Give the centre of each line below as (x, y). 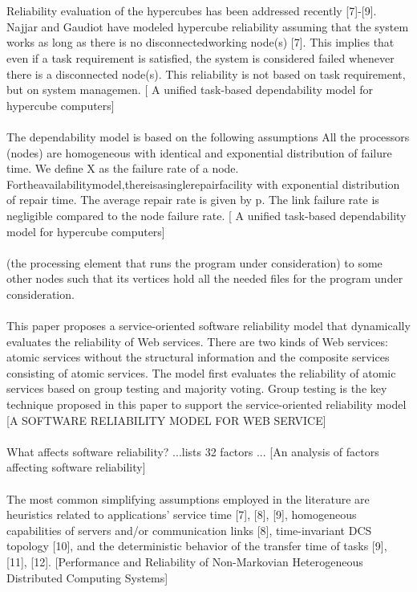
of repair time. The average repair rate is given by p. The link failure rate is (193, 200)
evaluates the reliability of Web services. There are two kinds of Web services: (197, 341)
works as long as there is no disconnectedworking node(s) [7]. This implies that (200, 42)
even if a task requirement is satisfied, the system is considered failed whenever (200, 57)
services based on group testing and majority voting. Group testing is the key (197, 388)
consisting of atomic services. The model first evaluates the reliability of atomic (201, 372)
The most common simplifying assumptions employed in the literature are (188, 498)
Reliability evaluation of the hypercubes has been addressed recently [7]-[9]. (192, 11)
